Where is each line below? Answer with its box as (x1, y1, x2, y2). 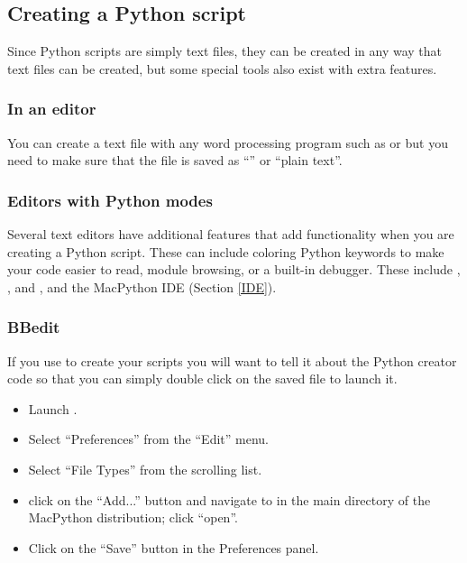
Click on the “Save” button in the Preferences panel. (28, 538, 319, 557)
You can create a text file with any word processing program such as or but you (7, 133, 448, 152)
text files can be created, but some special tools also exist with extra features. (7, 59, 437, 78)
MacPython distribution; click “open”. (28, 508, 238, 527)
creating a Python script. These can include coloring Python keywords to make (7, 242, 444, 261)
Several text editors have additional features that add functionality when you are (7, 225, 454, 244)
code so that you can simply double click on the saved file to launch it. (7, 369, 398, 388)
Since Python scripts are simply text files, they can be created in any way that (7, 42, 443, 60)
